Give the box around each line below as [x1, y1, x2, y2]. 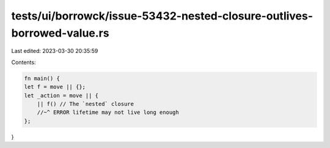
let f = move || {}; [24, 83, 86, 91]
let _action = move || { [24, 92, 99, 99]
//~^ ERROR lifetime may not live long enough [37, 109, 180, 116]
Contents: [11, 58, 36, 66]
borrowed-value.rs [11, 26, 109, 40]
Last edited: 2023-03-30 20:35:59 [11, 48, 98, 55]
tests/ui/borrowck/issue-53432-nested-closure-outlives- [11, 9, 313, 23]
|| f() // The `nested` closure [37, 100, 134, 107]
